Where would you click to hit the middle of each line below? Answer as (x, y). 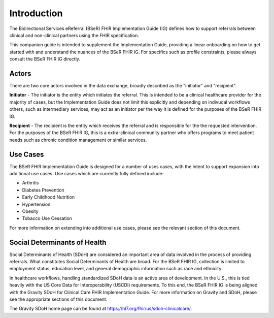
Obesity (30, 211)
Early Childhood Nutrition (48, 197)
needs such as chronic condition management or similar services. (78, 140)
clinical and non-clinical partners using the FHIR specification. (74, 35)
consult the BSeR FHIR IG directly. (45, 59)
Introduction (36, 13)
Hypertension (36, 204)
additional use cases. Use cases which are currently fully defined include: (87, 174)
